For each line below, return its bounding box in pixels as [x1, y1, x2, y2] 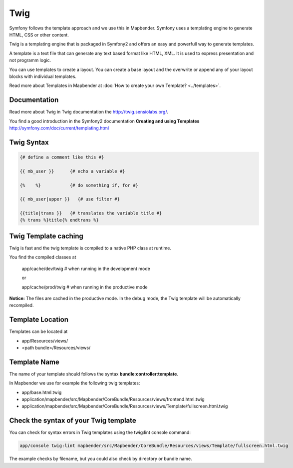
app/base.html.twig [21, 389, 62, 395]
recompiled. [9, 302, 34, 308]
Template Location [9, 315, 68, 324]
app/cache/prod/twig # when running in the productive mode [21, 284, 148, 290]
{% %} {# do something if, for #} [19, 182, 138, 188]
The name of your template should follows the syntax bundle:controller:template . [9, 370, 178, 377]
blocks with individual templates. [9, 73, 77, 79]
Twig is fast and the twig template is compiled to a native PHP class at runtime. [9, 245, 172, 251]
